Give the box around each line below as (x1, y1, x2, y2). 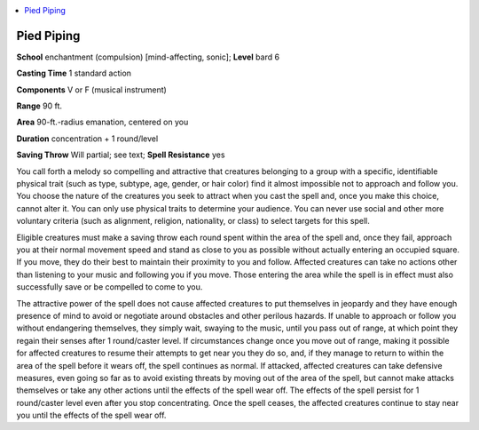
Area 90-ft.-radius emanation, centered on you (16, 116, 189, 128)
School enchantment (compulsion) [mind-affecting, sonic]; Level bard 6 (16, 52, 279, 62)
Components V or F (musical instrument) (16, 84, 168, 95)
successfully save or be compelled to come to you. (16, 282, 203, 292)
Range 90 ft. (16, 100, 62, 111)
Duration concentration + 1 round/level (16, 133, 159, 144)
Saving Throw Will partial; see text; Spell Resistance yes (16, 149, 225, 160)
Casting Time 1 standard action (16, 68, 132, 79)
